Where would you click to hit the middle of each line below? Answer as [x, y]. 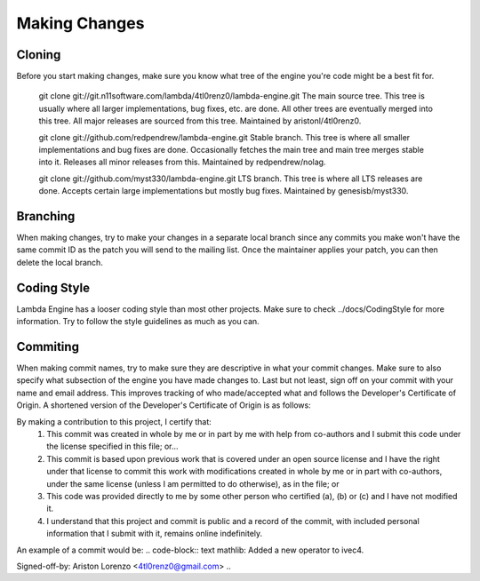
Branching [46, 216]
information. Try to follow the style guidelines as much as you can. [138, 322]
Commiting [48, 346]
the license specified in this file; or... [112, 446]
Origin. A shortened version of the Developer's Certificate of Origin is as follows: [164, 405]
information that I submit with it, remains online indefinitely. [155, 534]
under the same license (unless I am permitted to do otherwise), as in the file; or [193, 483]
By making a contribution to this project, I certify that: [114, 421]
